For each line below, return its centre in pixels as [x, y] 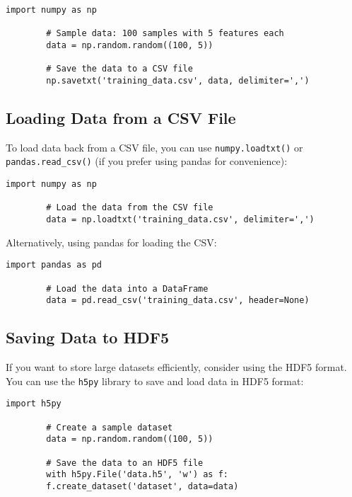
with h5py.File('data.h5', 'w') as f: [137, 475]
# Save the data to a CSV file [119, 69]
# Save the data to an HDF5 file [125, 463]
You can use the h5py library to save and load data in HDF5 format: [155, 381]
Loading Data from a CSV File [121, 117]
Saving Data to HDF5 [88, 337]
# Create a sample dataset [110, 427]
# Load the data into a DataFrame [127, 289]
